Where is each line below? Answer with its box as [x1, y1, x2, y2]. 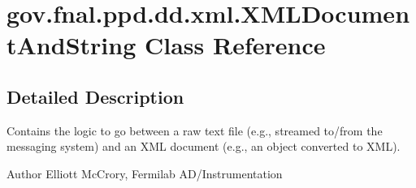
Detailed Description [6, 83, 184, 109]
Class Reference [144, 28, 326, 62]
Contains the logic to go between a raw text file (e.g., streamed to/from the [6, 122, 383, 139]
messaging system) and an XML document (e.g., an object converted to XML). [6, 138, 401, 155]
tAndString [6, 28, 136, 62]
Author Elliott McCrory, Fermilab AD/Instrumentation [6, 164, 283, 182]
